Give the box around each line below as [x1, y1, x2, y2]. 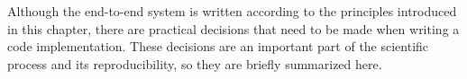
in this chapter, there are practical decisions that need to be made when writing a [7, 19, 460, 38]
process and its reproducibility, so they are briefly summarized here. [7, 54, 382, 73]
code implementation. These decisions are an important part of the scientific [7, 37, 429, 56]
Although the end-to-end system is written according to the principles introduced [7, 2, 457, 20]
